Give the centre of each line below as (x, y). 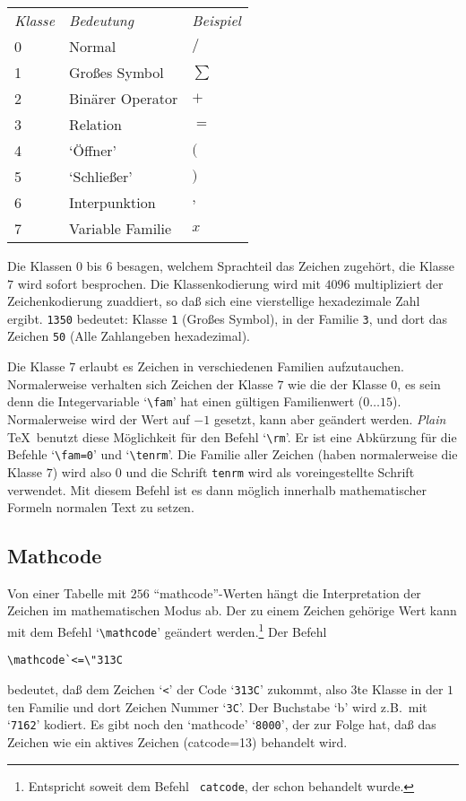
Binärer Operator (124, 98)
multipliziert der (399, 283)
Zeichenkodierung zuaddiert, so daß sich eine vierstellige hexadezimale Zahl (214, 301)
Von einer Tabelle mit (67, 592)
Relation (95, 124)
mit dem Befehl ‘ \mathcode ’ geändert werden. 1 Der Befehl (167, 630)
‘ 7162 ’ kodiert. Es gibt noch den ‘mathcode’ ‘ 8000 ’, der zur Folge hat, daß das (222, 724)
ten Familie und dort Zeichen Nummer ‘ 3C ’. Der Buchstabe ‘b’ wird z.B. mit (217, 706)
